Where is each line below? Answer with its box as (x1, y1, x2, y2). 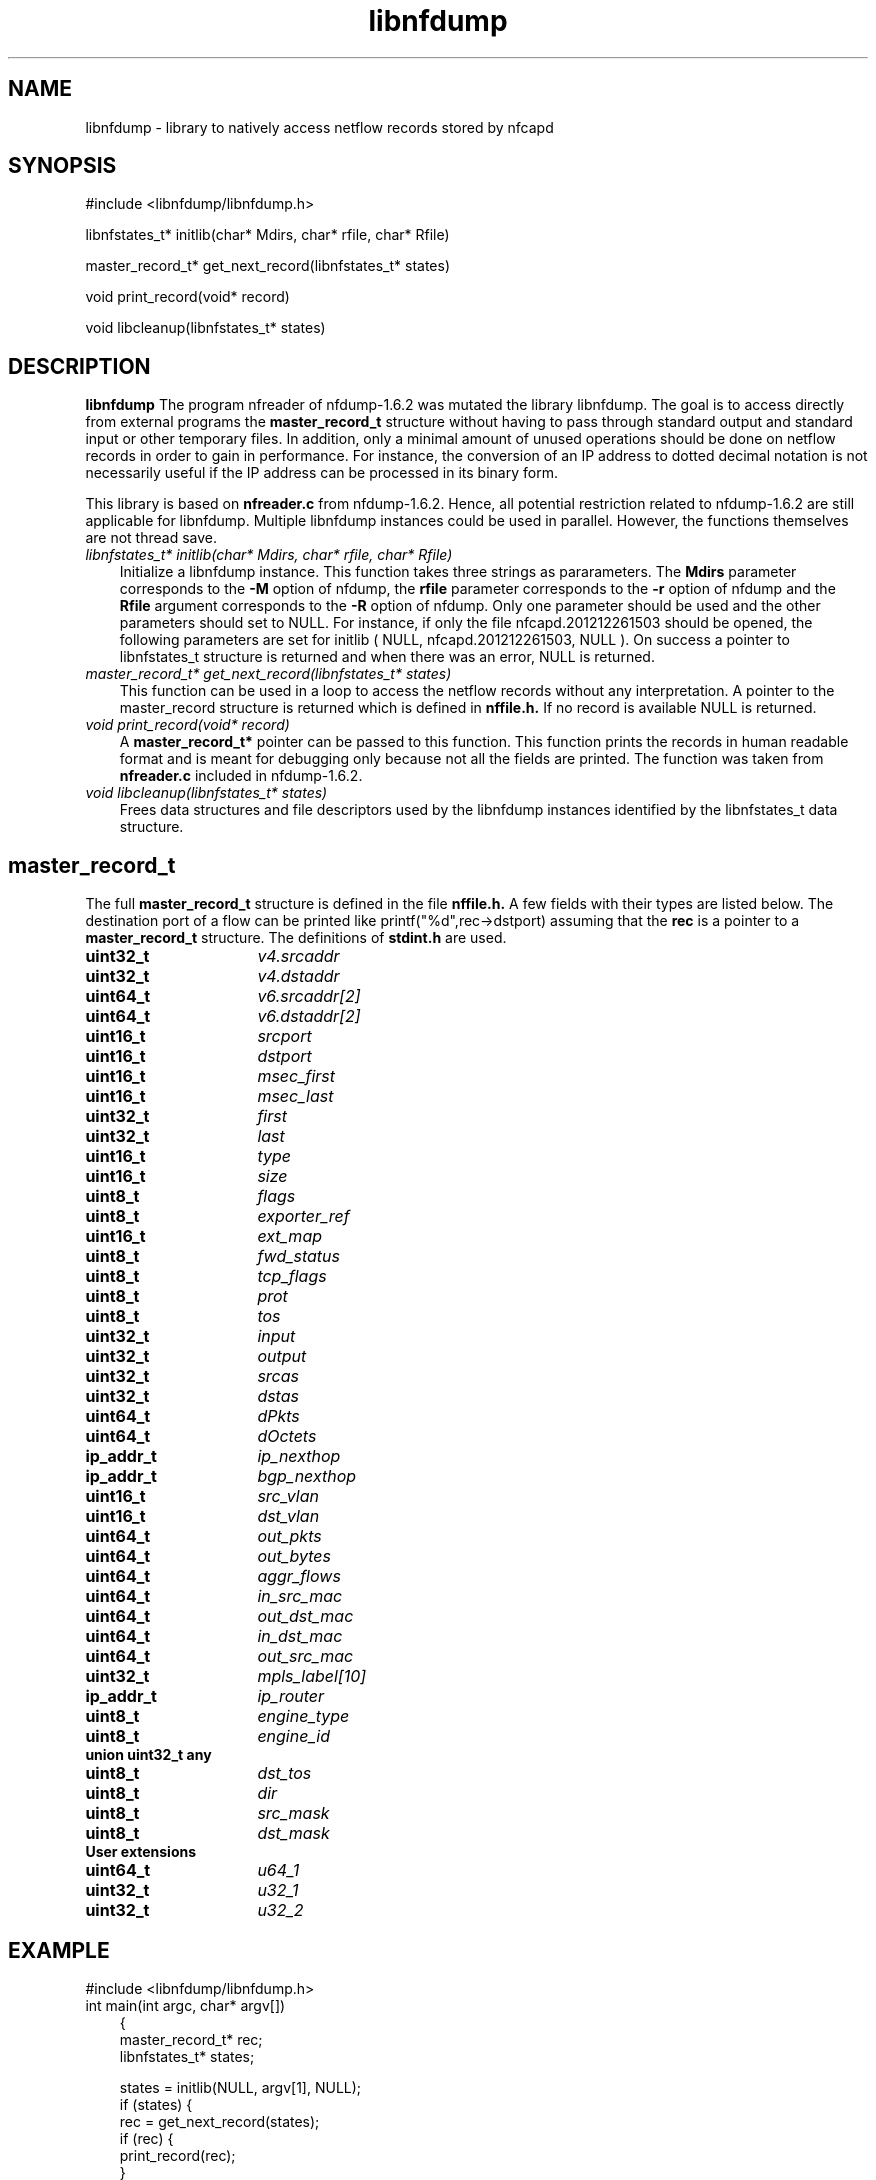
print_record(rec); (119, 2146, 236, 2164)
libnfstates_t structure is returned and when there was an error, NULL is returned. (119, 648, 655, 666)
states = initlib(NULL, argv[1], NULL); (119, 2078, 362, 2096)
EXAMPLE (8, 1937, 110, 1963)
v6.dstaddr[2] (257, 1006, 361, 1027)
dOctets (257, 1426, 317, 1447)
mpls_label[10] (257, 1666, 367, 1687)
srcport (257, 1026, 312, 1047)
